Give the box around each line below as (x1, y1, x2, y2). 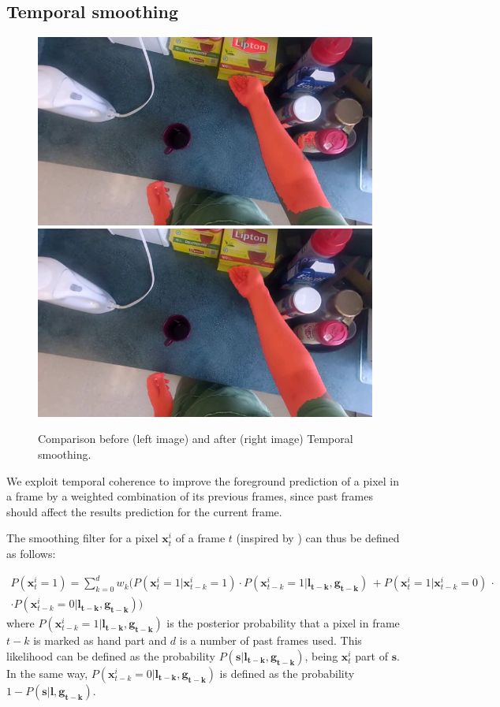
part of (355, 647, 388, 664)
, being (304, 647, 338, 664)
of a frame (175, 530, 226, 546)
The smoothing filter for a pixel (6, 530, 159, 546)
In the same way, (6, 664, 88, 681)
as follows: (6, 545, 56, 561)
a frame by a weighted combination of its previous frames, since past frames (6, 488, 373, 504)
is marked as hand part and (33, 632, 167, 649)
